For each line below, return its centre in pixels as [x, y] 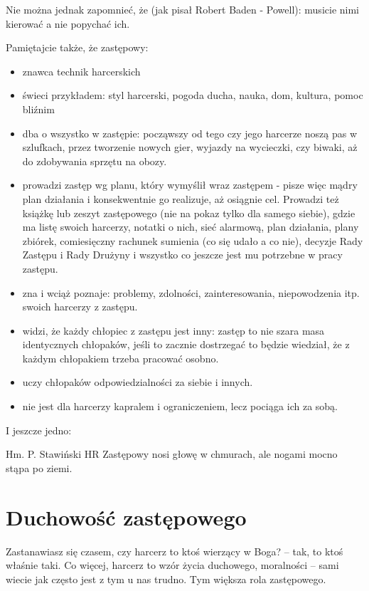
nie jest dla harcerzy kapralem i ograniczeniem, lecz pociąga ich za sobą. [180, 406]
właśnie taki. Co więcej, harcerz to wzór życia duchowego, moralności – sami [172, 565]
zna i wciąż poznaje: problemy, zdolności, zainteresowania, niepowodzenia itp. [191, 292]
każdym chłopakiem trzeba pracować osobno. [121, 358]
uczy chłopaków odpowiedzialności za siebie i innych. [138, 382]
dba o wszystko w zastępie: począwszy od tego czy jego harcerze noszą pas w [189, 133]
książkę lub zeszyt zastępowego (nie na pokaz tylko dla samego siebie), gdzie [189, 213]
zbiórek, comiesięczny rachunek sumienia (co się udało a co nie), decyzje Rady [193, 240]
